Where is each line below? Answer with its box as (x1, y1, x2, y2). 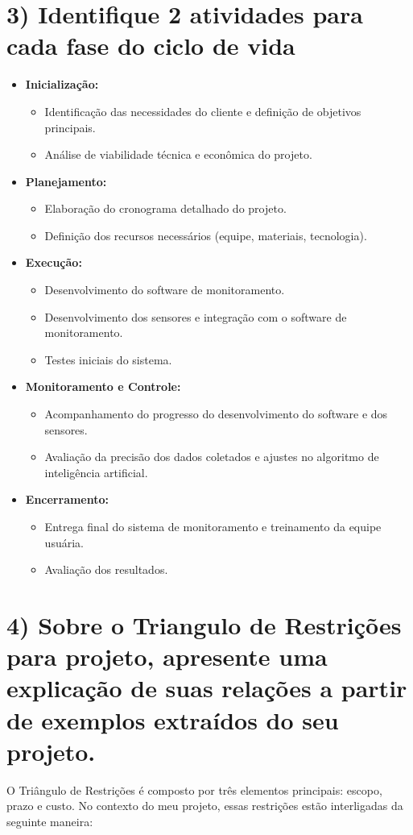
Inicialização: (25, 76, 99, 93)
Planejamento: (25, 172, 107, 189)
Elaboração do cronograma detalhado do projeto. (44, 200, 287, 217)
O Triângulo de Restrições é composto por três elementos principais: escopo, (6, 781, 382, 798)
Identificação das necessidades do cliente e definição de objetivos (44, 102, 361, 119)
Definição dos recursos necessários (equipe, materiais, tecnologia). (44, 226, 367, 243)
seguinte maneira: (6, 812, 93, 829)
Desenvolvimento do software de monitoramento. (44, 281, 285, 298)
